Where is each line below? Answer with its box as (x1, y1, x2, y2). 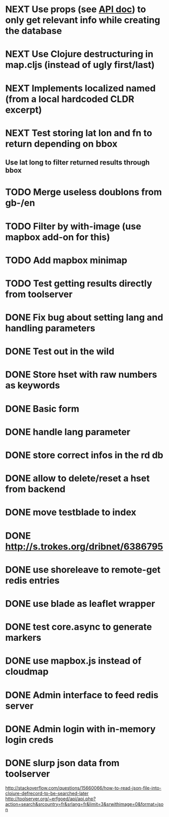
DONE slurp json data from (5, 757, 120, 769)
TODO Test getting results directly (5, 278, 152, 289)
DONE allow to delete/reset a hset (5, 473, 150, 484)
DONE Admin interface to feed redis (5, 689, 159, 701)
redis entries (5, 575, 60, 586)
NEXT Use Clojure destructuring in (5, 48, 154, 60)
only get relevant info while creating (5, 14, 160, 26)
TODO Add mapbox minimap (5, 254, 128, 266)
